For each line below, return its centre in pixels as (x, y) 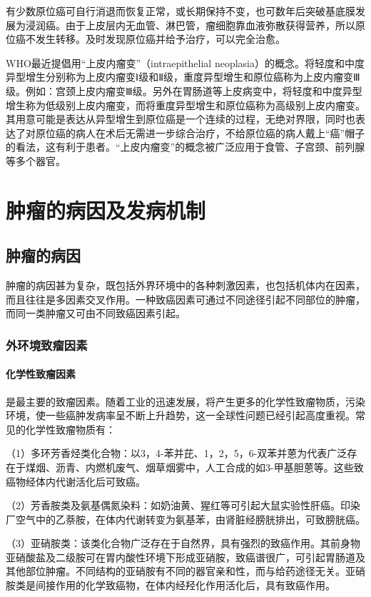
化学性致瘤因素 (41, 374)
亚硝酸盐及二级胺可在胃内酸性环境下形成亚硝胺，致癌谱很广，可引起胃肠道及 (185, 557)
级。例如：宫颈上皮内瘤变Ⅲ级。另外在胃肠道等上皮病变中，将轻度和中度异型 (184, 90)
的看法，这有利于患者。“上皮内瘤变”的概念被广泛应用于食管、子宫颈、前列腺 (185, 147)
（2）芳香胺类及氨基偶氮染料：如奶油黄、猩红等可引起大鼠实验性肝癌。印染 (183, 505)
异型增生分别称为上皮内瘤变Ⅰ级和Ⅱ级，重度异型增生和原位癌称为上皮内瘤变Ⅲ (183, 77)
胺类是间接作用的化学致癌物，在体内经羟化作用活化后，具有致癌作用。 (171, 585)
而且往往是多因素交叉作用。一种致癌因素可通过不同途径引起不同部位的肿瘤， (185, 299)
